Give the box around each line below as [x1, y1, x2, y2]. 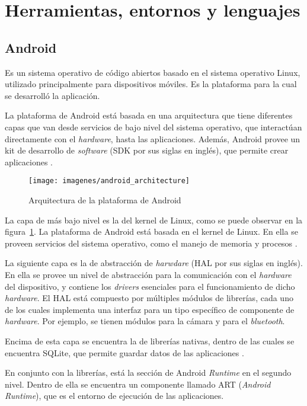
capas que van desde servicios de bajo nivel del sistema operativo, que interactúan [5, 120, 302, 133]
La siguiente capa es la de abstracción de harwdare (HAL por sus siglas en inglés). [5, 257, 303, 269]
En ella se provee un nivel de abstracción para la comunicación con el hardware [5, 268, 292, 280]
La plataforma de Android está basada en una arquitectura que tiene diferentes [5, 109, 293, 122]
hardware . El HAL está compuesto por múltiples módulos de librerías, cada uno [5, 292, 293, 304]
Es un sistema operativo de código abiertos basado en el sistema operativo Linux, [5, 66, 300, 78]
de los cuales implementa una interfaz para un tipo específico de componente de [5, 303, 295, 315]
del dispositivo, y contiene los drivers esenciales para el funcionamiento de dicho [5, 280, 295, 292]
